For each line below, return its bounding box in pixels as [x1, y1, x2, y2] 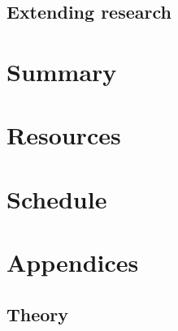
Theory [7, 301, 69, 326]
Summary [7, 54, 117, 88]
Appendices [7, 246, 139, 279]
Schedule [7, 182, 107, 215]
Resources [7, 118, 121, 152]
